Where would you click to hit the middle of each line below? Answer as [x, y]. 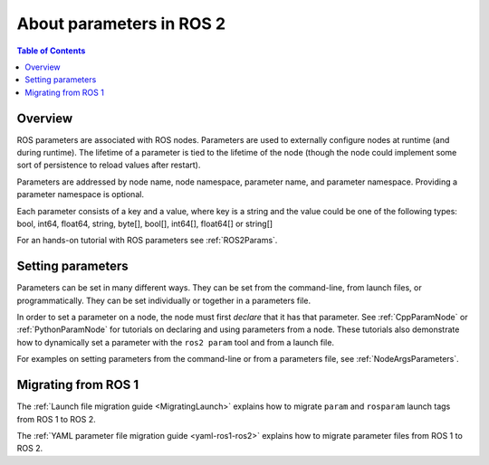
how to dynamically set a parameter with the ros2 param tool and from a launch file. [176, 342]
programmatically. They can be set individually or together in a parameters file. [164, 300]
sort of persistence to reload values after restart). [109, 165]
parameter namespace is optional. [81, 195]
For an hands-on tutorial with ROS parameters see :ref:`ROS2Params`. [147, 241]
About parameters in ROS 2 [121, 24]
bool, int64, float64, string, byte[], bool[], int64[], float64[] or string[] [145, 223]
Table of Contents [51, 51]
